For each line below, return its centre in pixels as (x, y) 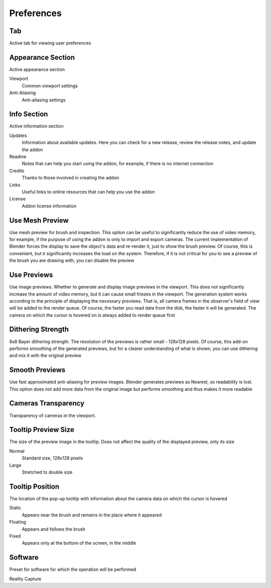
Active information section (36, 126)
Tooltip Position (34, 487)
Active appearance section (37, 69)
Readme (18, 157)
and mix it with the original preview (45, 355)
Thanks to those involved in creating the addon (71, 178)
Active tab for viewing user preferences (50, 43)
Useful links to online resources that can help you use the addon (88, 192)
